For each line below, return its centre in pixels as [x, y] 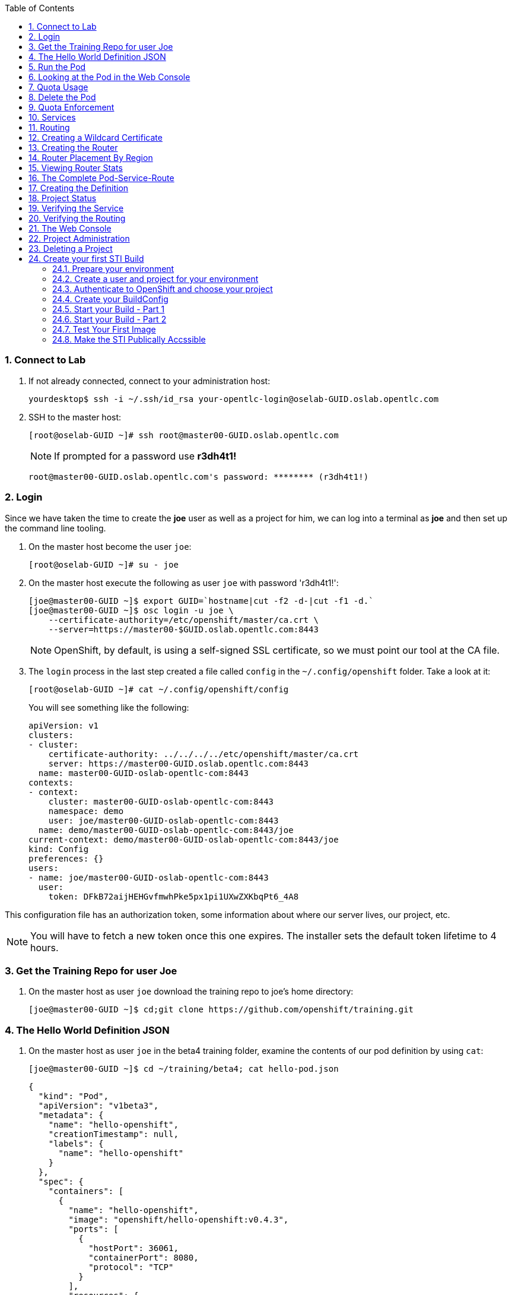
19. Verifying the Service [76, 208]
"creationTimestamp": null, [113, 1134]
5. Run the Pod [57, 67]
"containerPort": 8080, [144, 1258]
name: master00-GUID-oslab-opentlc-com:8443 [143, 773]
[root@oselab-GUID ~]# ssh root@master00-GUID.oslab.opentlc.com [184, 435]
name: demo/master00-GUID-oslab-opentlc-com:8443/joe [166, 830]
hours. [44, 947]
